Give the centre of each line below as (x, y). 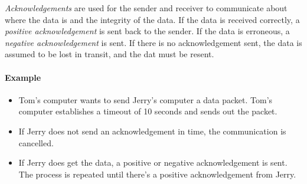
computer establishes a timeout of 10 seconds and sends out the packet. (148, 111)
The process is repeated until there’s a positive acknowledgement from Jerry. (157, 174)
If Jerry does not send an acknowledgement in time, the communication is (152, 131)
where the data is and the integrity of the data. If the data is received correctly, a (152, 19)
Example (23, 77)
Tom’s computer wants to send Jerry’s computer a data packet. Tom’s (146, 99)
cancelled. (36, 142)
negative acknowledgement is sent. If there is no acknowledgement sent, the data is (153, 42)
